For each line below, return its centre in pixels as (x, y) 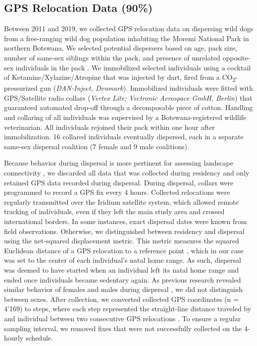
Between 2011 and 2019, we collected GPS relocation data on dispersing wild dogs (129, 29)
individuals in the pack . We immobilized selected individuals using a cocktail (133, 67)
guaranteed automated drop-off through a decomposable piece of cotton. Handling (128, 107)
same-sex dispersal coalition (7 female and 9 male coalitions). (97, 146)
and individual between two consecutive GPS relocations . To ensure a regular (123, 318)
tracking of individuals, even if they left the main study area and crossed (114, 211)
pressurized (21, 88)
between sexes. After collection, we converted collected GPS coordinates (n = (121, 299)
